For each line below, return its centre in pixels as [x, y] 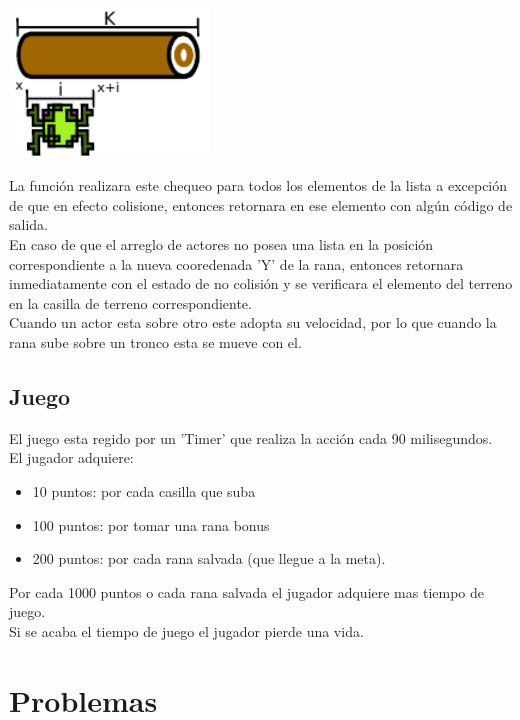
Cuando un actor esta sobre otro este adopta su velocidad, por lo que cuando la [253, 322]
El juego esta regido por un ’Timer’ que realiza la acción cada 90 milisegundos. [251, 437]
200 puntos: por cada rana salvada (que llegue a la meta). [209, 558]
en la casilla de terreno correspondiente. [130, 302]
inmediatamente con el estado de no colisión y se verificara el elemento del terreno [261, 283]
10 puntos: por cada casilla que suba [144, 491]
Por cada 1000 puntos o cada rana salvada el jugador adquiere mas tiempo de [247, 591]
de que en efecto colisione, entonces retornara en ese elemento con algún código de [261, 204]
